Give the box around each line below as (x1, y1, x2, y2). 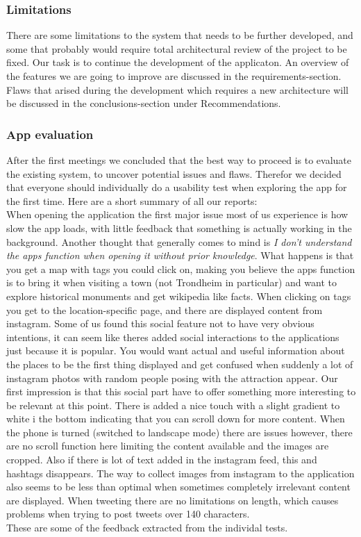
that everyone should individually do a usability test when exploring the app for (6, 180, 347, 195)
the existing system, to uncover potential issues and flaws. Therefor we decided (6, 166, 342, 181)
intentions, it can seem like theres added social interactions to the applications (6, 329, 339, 344)
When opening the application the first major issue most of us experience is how (6, 207, 349, 222)
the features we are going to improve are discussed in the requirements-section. (6, 69, 342, 83)
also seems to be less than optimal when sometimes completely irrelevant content (6, 479, 351, 494)
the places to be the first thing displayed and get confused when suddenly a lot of (6, 356, 353, 371)
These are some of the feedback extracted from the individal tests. (6, 520, 288, 535)
